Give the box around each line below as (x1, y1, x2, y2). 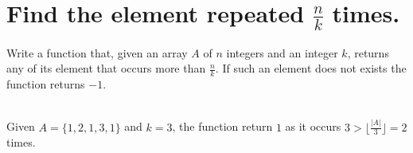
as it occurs (285, 118, 341, 135)
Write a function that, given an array (6, 44, 188, 61)
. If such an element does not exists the (215, 60, 407, 76)
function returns (6, 76, 85, 92)
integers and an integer (226, 44, 338, 61)
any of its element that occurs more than (6, 60, 206, 76)
